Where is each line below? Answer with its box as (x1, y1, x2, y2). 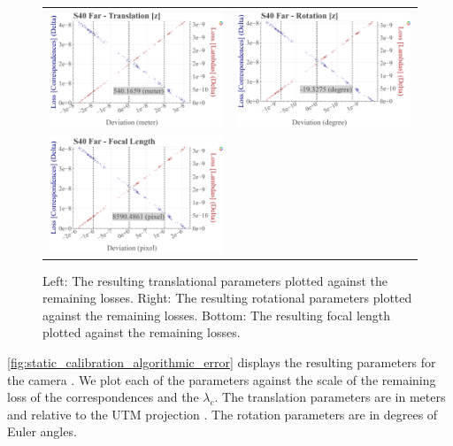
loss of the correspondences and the (7, 388, 199, 406)
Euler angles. (7, 422, 77, 441)
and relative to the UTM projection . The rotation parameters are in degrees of (7, 404, 438, 423)
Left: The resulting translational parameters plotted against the (42, 271, 388, 289)
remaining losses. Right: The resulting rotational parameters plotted (42, 288, 412, 307)
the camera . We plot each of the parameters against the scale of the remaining (7, 370, 436, 388)
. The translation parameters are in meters (214, 388, 446, 406)
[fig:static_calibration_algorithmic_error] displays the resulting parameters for (7, 353, 436, 372)
